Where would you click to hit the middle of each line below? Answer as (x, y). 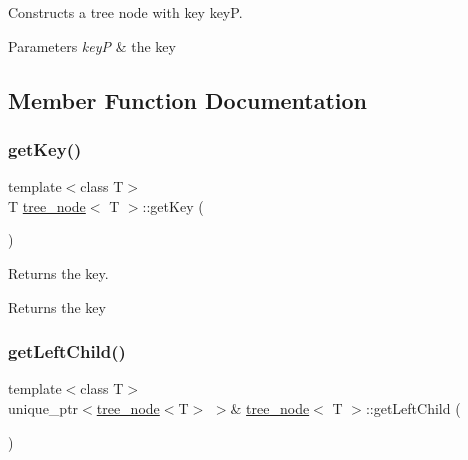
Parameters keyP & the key (92, 45)
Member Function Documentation (188, 99)
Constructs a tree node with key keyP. (125, 12)
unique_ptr (43, 407)
